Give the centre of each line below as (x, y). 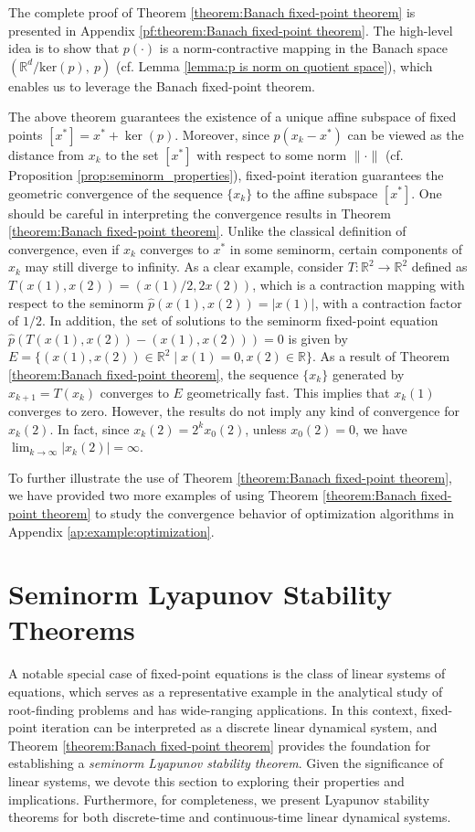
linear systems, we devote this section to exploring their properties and (206, 780)
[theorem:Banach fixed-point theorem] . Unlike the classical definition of (207, 231)
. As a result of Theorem (381, 356)
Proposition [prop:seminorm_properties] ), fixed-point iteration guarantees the (226, 174)
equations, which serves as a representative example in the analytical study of (226, 692)
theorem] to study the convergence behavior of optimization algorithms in (248, 512)
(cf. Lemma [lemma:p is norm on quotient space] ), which (274, 65)
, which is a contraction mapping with (359, 284)
